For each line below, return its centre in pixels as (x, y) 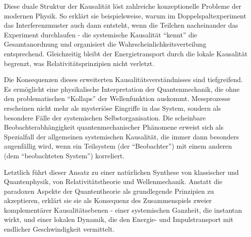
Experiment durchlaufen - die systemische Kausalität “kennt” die (101, 34)
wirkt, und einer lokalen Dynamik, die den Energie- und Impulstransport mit (119, 219)
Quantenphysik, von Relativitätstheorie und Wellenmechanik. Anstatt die (113, 181)
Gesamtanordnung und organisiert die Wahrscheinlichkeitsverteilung (105, 44)
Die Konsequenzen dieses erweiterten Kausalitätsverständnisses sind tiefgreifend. (123, 79)
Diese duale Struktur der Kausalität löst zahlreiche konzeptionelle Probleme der (123, 6)
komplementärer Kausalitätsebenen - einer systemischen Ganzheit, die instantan (123, 210)
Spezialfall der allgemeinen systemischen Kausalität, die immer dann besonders (121, 136)
